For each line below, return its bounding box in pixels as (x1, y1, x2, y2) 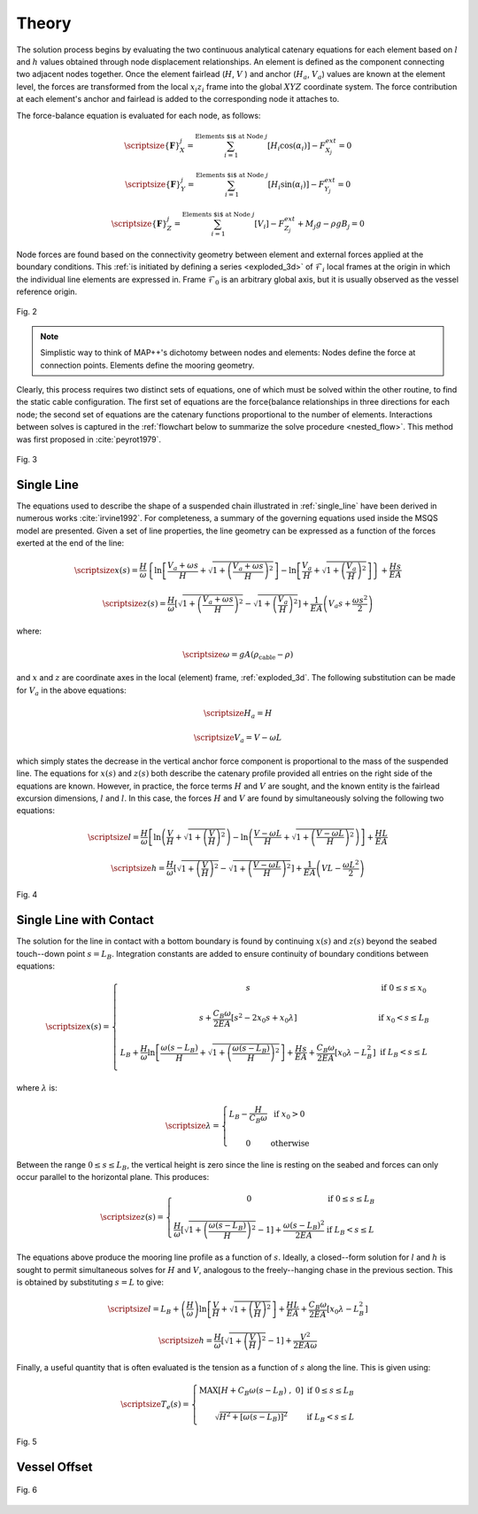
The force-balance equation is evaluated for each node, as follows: (16, 110, 261, 120)
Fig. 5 (16, 1436, 37, 1447)
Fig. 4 (16, 889, 38, 900)
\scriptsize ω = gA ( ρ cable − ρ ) (182, 649, 294, 662)
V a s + (328, 599, 351, 610)
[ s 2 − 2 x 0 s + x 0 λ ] (230, 1011, 297, 1025)
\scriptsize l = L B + (107, 1303, 180, 1316)
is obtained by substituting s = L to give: (16, 1277, 164, 1287)
